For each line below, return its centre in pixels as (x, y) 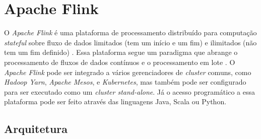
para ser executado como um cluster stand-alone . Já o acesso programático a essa (129, 91)
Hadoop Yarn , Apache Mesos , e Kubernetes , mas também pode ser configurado (125, 82)
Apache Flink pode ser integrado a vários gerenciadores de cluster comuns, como (128, 72)
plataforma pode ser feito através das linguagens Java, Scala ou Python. (115, 101)
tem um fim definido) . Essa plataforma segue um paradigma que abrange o (121, 52)
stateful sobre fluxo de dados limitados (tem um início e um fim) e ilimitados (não (130, 42)
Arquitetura (36, 129)
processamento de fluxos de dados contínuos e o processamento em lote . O (120, 62)
